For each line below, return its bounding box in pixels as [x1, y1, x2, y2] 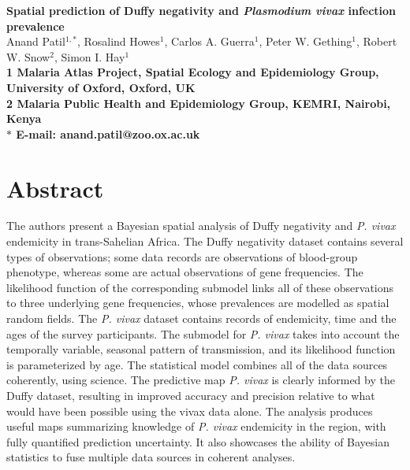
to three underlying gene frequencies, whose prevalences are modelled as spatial [6, 294, 389, 311]
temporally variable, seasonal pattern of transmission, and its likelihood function [6, 341, 396, 357]
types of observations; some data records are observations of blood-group [6, 248, 358, 265]
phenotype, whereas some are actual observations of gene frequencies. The [6, 264, 363, 280]
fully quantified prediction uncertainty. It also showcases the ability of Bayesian [6, 433, 390, 450]
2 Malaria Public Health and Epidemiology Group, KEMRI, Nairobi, [6, 94, 391, 111]
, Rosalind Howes [76, 33, 160, 50]
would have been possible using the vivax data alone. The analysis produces [6, 402, 373, 419]
